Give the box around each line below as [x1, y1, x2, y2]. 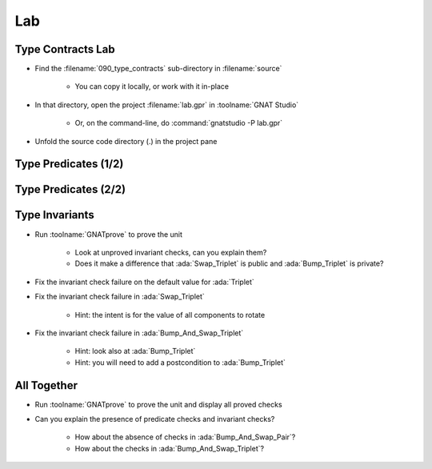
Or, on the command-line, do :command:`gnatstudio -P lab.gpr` [74, 118, 283, 128]
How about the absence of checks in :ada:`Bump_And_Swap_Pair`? [74, 432, 296, 442]
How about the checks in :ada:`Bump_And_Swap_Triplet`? [74, 443, 264, 453]
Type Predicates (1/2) [14, 157, 124, 171]
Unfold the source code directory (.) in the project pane [34, 136, 218, 146]
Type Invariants [14, 208, 95, 222]
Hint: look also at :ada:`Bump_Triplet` [74, 347, 196, 356]
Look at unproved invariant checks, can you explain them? [74, 247, 267, 257]
